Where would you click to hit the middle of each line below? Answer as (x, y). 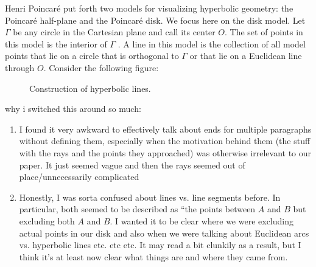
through (20, 67)
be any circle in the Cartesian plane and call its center (114, 32)
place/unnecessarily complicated (79, 177)
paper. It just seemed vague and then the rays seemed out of (132, 165)
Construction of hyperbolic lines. (90, 88)
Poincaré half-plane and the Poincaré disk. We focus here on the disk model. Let (155, 20)
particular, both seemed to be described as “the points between (137, 209)
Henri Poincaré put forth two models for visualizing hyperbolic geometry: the (149, 8)
